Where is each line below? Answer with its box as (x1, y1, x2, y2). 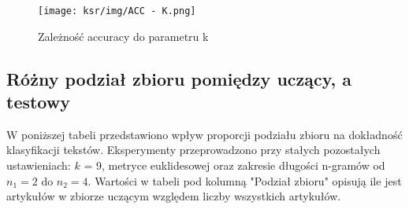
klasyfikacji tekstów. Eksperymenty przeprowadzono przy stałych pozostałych (6, 141, 381, 158)
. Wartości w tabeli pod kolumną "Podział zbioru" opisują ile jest (87, 172, 402, 189)
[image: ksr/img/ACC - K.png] (38, 5, 196, 16)
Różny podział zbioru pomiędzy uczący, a (6, 66, 351, 90)
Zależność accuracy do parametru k (38, 27, 209, 44)
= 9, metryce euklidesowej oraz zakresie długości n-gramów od (84, 157, 385, 174)
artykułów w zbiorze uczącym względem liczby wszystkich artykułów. (6, 188, 341, 204)
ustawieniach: (6, 157, 71, 174)
